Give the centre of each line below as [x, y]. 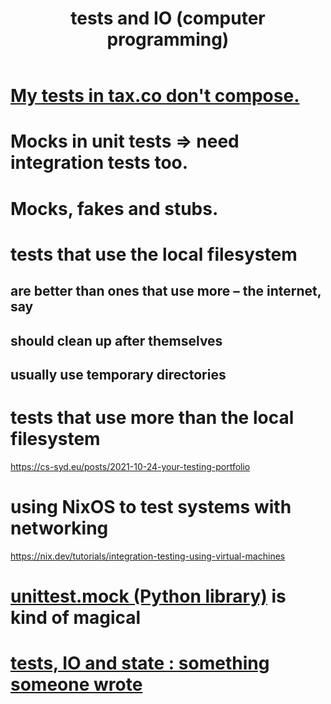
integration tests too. [99, 163]
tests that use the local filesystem [154, 254]
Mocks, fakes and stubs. [114, 208]
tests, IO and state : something [140, 663]
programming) [168, 39]
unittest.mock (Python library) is [148, 596]
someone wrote [76, 684]
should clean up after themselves [116, 340]
